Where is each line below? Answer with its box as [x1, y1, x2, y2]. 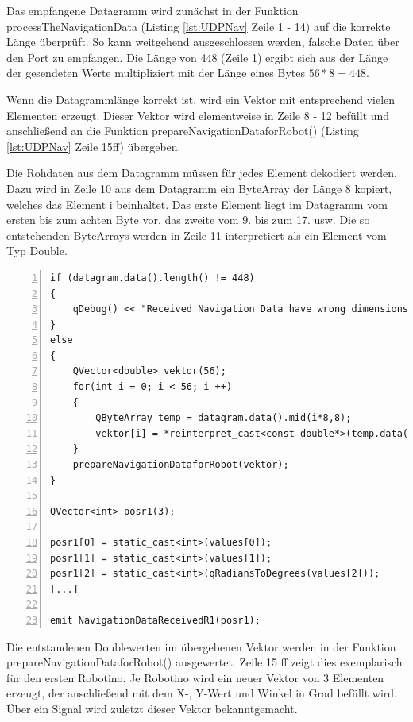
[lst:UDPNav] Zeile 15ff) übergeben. [6, 137, 181, 154]
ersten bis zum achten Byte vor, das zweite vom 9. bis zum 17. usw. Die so [6, 211, 370, 228]
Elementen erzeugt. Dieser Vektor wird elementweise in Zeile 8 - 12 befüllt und [6, 106, 390, 123]
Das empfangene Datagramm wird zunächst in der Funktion [6, 2, 299, 18]
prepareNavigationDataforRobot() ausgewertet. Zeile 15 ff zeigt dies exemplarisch [6, 654, 403, 670]
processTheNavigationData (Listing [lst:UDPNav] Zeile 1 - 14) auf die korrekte [6, 17, 391, 34]
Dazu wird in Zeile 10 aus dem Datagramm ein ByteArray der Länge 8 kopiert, [6, 180, 392, 196]
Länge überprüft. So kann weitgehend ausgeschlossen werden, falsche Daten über [6, 33, 399, 50]
